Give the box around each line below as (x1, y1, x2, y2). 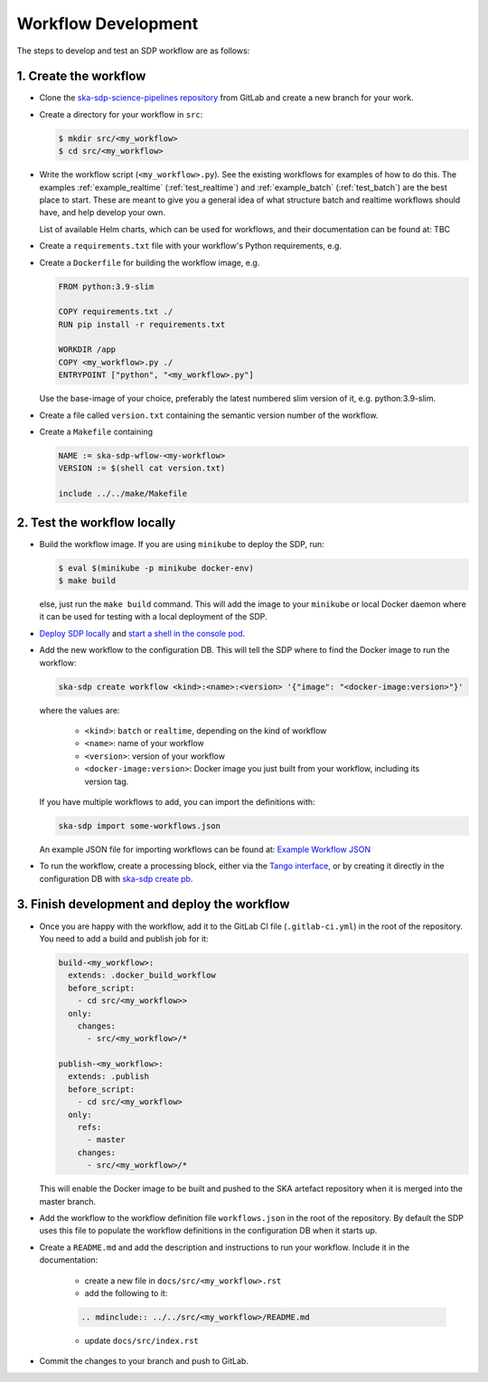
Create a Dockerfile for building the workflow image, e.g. (39, 257, 260, 268)
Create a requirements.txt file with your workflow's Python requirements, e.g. (39, 241, 343, 251)
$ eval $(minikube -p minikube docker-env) (58, 563, 255, 573)
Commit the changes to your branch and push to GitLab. (39, 1356, 249, 1367)
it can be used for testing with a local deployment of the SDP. (39, 611, 267, 622)
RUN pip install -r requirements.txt (58, 319, 226, 329)
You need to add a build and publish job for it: (39, 932, 209, 944)
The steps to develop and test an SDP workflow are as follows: (16, 45, 250, 56)
